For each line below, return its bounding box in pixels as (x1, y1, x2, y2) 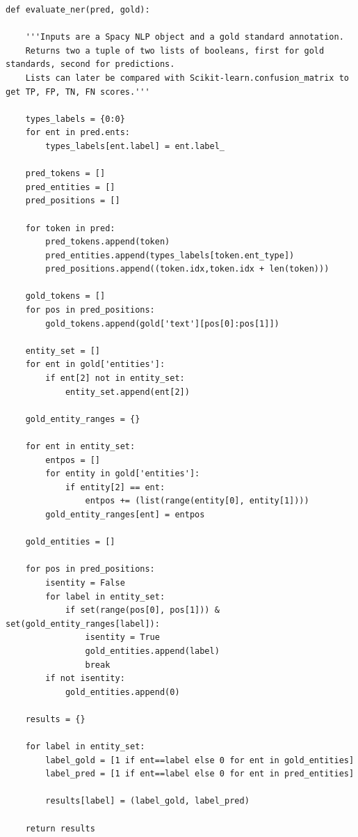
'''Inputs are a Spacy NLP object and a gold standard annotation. (25, 32, 344, 42)
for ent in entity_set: (25, 441, 136, 451)
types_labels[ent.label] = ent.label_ (45, 141, 225, 151)
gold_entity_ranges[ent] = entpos (45, 509, 205, 519)
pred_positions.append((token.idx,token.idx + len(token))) (45, 264, 329, 274)
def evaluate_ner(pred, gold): (6, 5, 150, 15)
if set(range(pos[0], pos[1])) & (65, 605, 220, 616)
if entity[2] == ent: (65, 482, 165, 492)
